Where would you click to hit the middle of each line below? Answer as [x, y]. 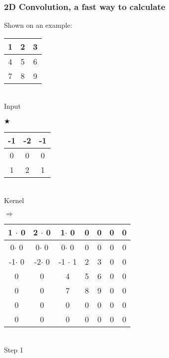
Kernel [14, 200]
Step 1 [14, 349]
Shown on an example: [38, 25]
